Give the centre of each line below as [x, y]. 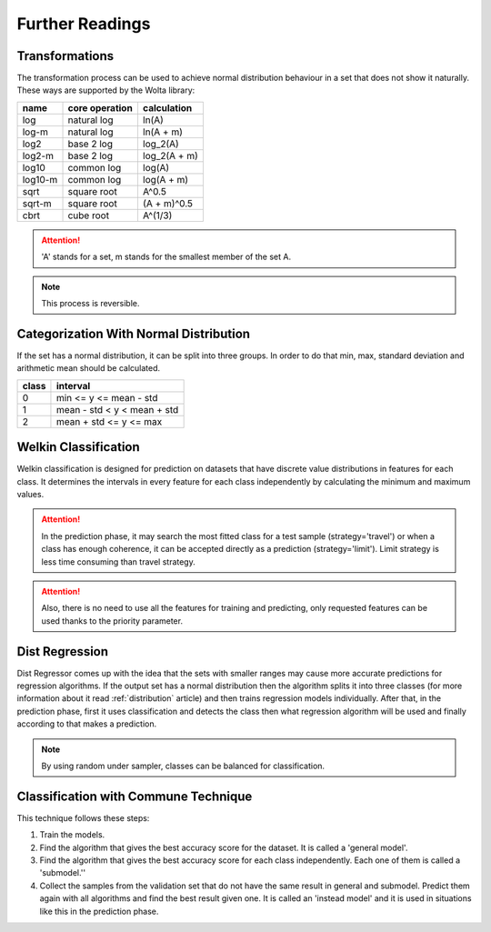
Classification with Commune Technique [135, 796]
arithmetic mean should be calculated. [89, 368]
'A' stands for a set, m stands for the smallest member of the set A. [166, 257]
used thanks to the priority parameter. [112, 621]
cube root [88, 215]
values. [30, 494]
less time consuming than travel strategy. [118, 561]
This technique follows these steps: [83, 817]
